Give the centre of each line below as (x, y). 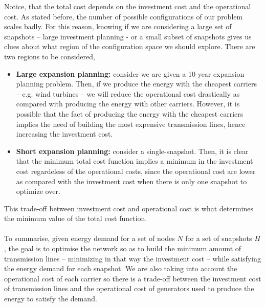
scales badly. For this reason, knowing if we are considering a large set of (118, 26)
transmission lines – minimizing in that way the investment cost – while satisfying (132, 258)
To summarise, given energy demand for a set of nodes (90, 238)
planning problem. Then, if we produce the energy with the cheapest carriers (136, 84)
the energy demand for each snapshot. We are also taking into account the (121, 268)
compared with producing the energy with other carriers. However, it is (128, 104)
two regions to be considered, (50, 56)
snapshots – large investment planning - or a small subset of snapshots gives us (128, 36)
